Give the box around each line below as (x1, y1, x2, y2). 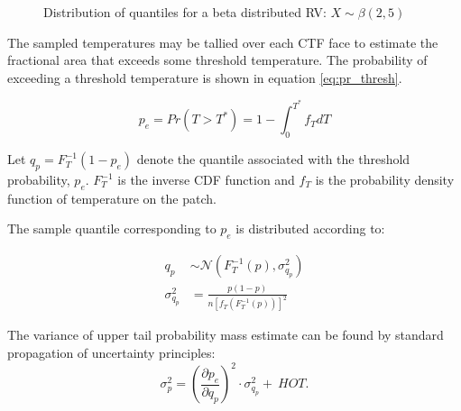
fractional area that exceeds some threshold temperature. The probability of (7, 50, 428, 69)
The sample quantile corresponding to (7, 219, 217, 238)
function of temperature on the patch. (7, 188, 217, 207)
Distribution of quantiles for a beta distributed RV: (43, 3, 327, 21)
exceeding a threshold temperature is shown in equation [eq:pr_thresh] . (7, 68, 402, 87)
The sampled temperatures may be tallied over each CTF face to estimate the (7, 32, 438, 51)
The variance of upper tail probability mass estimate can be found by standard (7, 325, 444, 344)
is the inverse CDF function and (117, 170, 295, 189)
